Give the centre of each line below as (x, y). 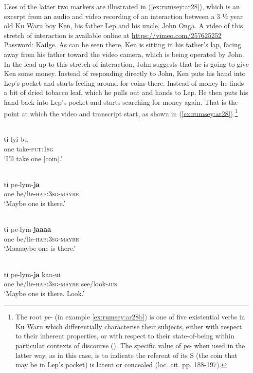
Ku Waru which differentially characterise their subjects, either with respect (129, 326)
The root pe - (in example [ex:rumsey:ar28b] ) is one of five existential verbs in (130, 317)
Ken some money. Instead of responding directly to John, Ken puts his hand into (125, 73)
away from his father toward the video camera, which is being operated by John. (124, 54)
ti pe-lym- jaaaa (27, 229)
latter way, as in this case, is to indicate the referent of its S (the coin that (126, 355)
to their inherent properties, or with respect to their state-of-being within (125, 336)
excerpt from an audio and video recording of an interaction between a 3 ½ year (123, 16)
